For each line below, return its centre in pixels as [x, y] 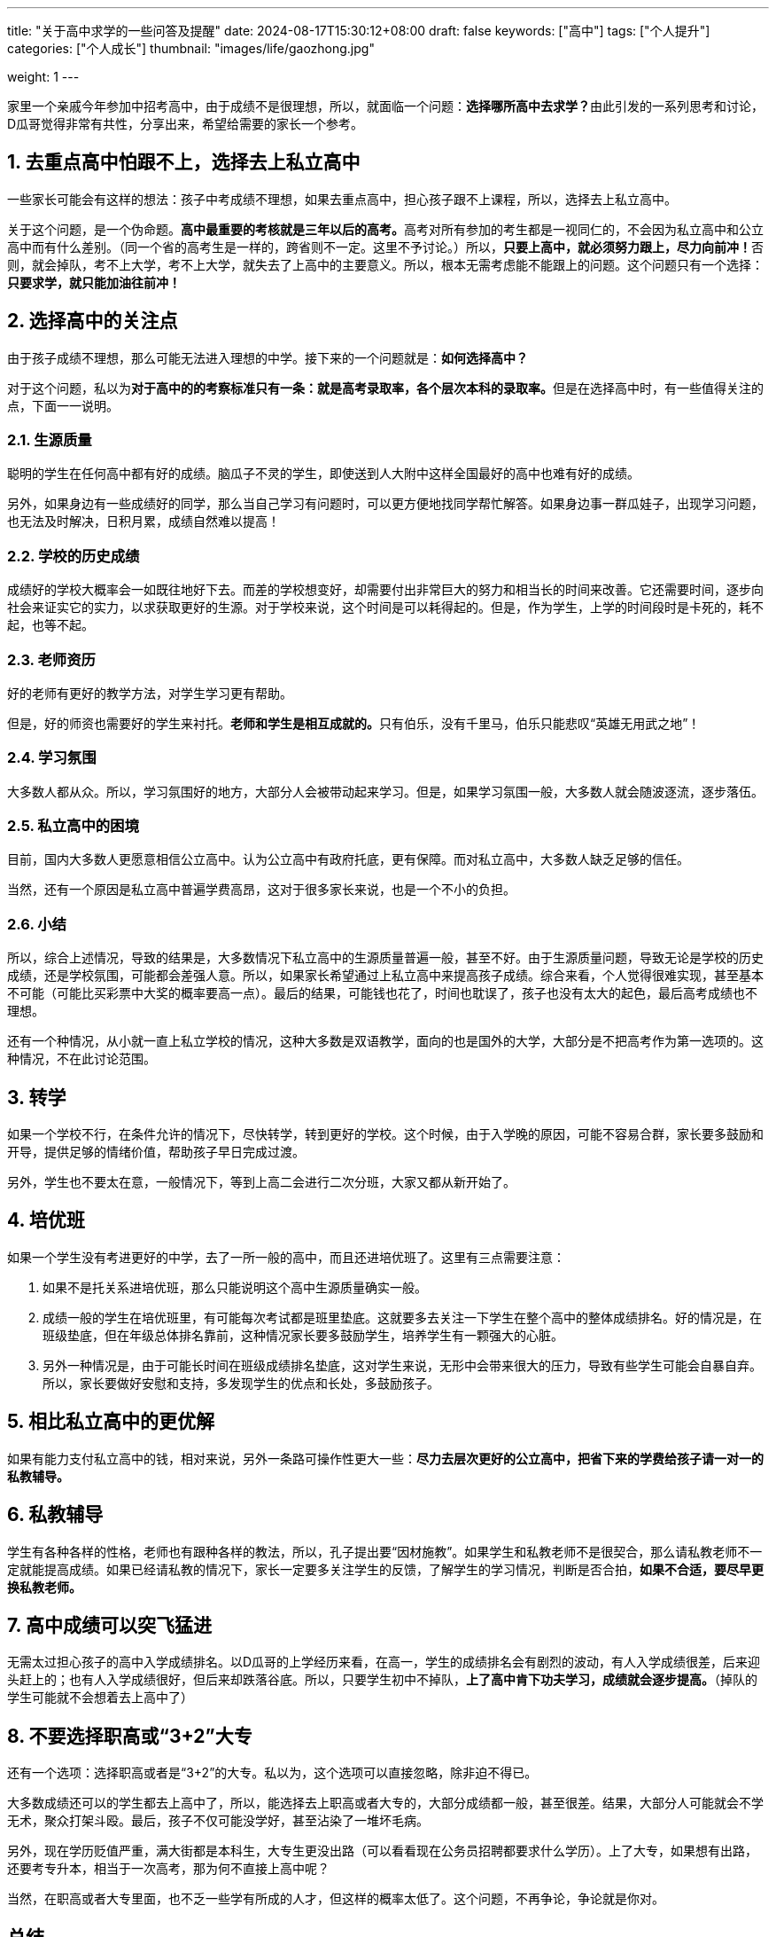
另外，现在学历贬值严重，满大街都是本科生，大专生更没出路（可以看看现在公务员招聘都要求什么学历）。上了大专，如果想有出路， [382, 1851]
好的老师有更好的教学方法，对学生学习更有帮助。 [150, 693]
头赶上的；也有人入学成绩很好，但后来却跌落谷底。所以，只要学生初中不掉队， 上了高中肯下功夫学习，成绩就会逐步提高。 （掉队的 [382, 1680]
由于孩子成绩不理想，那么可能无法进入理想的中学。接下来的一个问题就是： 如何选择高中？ [268, 357]
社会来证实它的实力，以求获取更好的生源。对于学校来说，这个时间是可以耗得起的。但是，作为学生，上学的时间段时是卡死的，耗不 [385, 608]
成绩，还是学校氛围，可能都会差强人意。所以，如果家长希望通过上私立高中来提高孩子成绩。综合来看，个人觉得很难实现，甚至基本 [385, 976]
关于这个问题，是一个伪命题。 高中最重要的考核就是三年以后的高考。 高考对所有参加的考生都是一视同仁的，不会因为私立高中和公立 [385, 229]
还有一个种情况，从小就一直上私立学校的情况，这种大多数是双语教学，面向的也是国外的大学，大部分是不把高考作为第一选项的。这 [385, 1041]
